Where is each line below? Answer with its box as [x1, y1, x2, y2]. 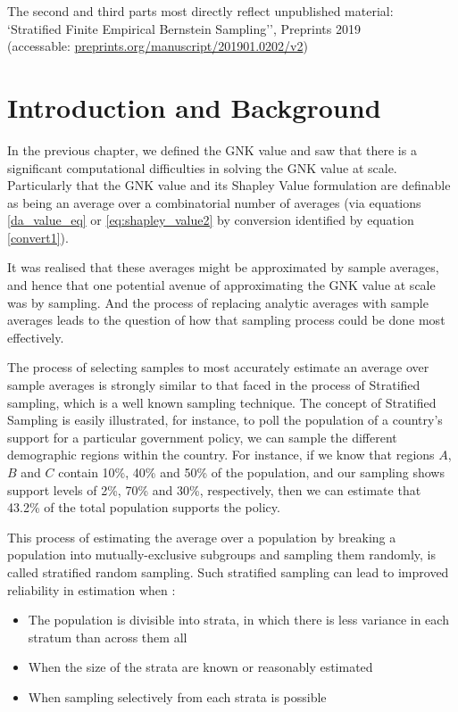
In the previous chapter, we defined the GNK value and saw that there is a [7, 140, 417, 159]
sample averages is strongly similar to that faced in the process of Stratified [7, 376, 421, 394]
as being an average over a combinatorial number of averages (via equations [7, 193, 421, 211]
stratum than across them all [28, 627, 187, 646]
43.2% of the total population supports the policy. [7, 498, 280, 517]
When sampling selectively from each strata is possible [28, 687, 327, 706]
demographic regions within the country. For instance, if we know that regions [7, 445, 435, 464]
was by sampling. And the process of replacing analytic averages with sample [7, 293, 429, 311]
